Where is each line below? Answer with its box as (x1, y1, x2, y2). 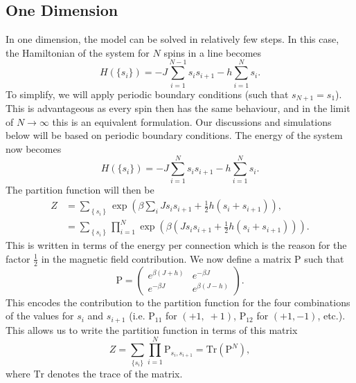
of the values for (6, 308, 74, 323)
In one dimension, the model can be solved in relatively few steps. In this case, (6, 32, 339, 46)
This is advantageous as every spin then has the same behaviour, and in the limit (6, 100, 350, 115)
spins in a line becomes (163, 45, 262, 59)
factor (6, 251, 30, 265)
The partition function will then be (6, 183, 154, 197)
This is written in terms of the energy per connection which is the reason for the (6, 238, 347, 252)
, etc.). (317, 308, 346, 323)
